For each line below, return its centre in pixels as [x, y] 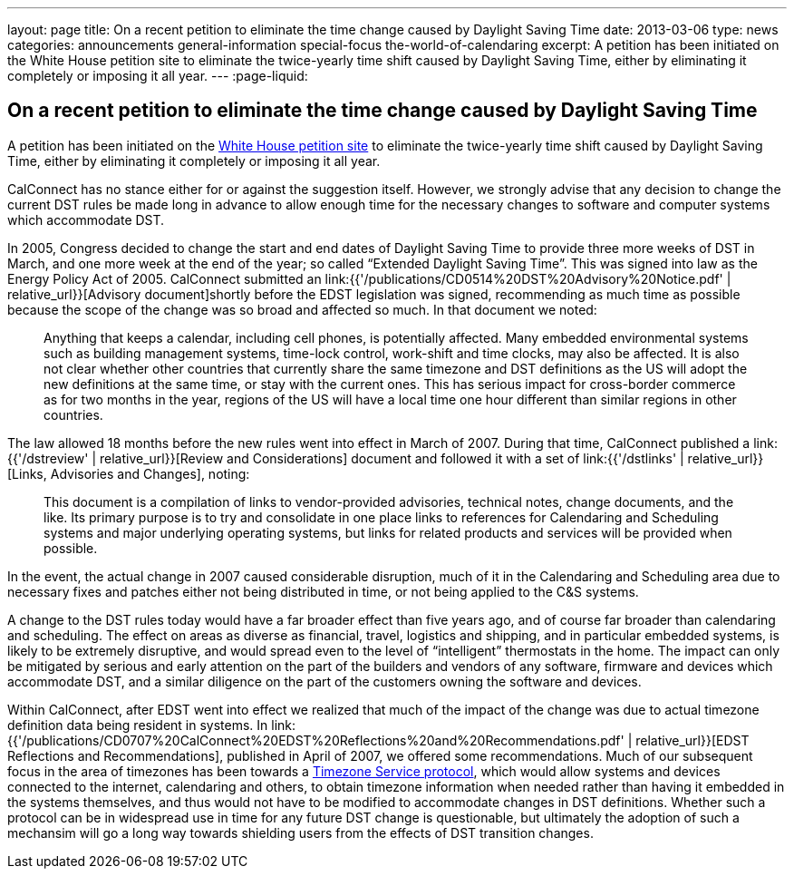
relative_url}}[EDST [692, 740]
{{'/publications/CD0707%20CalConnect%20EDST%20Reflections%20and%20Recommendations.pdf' [316, 740]
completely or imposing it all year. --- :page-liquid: [158, 76]
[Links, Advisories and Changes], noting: [129, 473]
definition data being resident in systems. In [138, 725]
